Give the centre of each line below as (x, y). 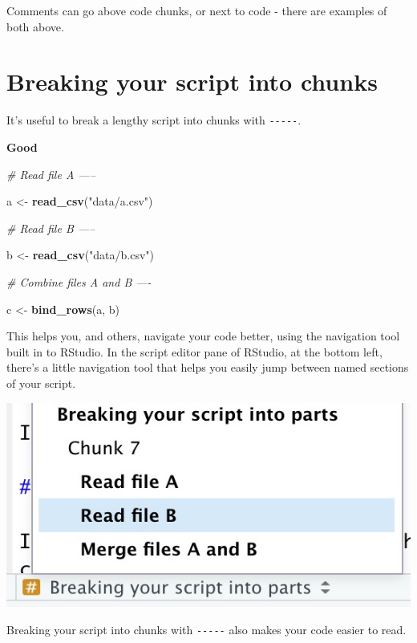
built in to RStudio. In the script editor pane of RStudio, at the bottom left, (194, 351)
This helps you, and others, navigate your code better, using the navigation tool (203, 336)
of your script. (41, 383)
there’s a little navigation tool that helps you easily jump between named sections (208, 367)
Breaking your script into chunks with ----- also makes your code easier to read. (206, 629)
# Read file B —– (51, 228)
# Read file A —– (51, 174)
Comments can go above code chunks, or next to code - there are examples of (197, 10)
